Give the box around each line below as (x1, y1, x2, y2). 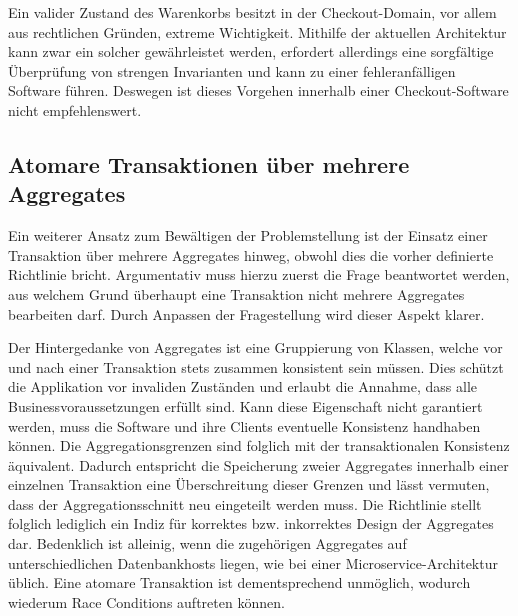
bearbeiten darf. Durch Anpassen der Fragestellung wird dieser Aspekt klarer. (8, 303, 485, 324)
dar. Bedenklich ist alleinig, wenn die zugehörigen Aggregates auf (8, 533, 407, 554)
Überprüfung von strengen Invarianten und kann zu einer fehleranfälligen (8, 60, 456, 81)
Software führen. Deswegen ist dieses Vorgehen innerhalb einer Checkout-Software (8, 80, 509, 101)
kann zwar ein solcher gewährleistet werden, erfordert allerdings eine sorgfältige (8, 41, 494, 62)
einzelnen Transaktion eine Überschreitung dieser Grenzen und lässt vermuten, (8, 474, 490, 495)
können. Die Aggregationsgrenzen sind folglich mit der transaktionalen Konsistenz (8, 435, 510, 456)
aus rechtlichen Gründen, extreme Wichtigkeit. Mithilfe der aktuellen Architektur (8, 21, 507, 42)
